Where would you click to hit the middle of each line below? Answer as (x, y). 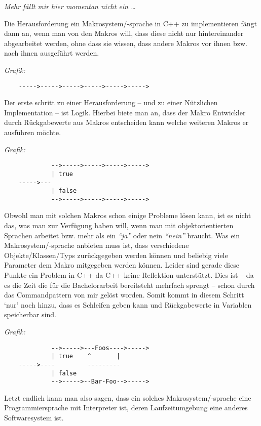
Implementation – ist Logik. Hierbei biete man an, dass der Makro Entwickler (125, 112)
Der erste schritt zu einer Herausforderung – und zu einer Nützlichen (111, 102)
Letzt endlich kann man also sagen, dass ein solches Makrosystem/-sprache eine (128, 397)
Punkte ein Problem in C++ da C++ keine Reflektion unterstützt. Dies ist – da (129, 275)
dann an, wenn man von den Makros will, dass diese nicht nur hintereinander (124, 33)
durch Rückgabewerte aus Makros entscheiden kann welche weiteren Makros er (126, 122)
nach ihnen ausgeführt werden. (52, 53)
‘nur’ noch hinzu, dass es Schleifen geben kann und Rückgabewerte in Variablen (128, 304)
